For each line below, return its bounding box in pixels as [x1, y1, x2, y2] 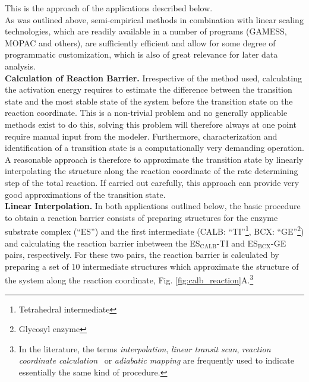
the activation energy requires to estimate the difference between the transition [5, 83, 292, 96]
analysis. [5, 59, 36, 72]
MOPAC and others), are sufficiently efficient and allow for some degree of [5, 36, 276, 49]
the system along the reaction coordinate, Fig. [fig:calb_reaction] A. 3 [5, 272, 254, 286]
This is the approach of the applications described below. [5, 2, 213, 14]
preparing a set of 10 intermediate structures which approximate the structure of [5, 260, 299, 272]
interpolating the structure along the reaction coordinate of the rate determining [5, 165, 298, 177]
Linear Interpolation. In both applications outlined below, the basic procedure [5, 200, 301, 212]
